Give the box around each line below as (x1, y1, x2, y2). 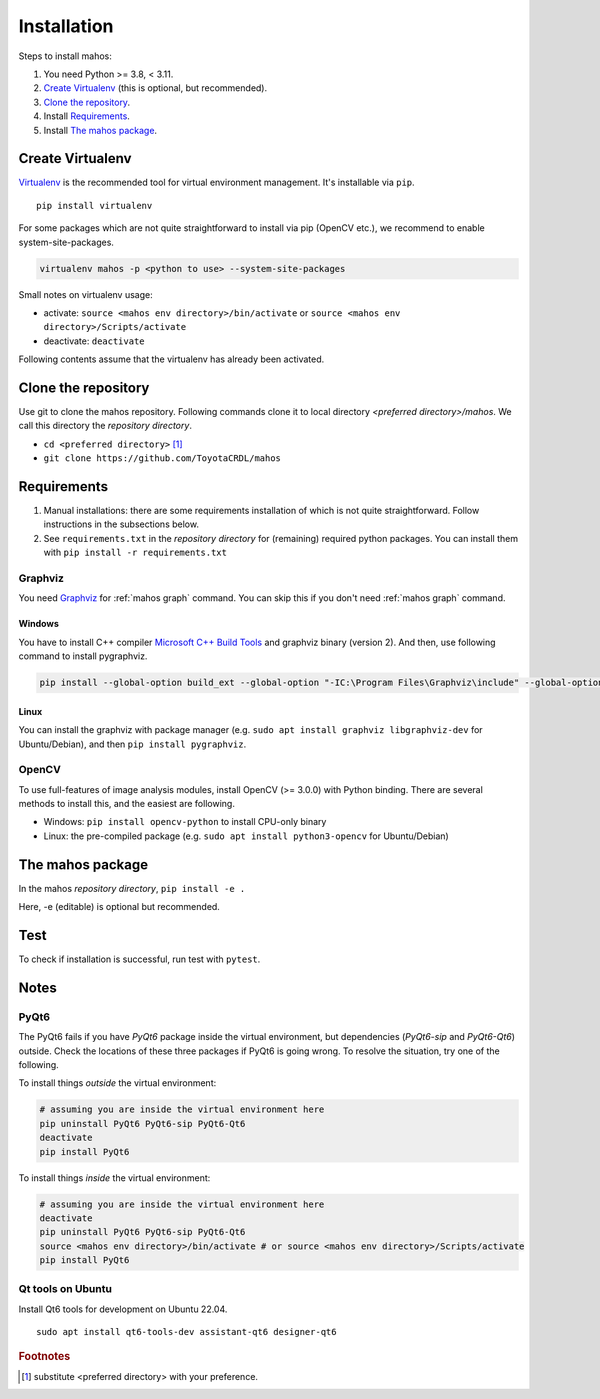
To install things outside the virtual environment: (18, 1077, 217, 1089)
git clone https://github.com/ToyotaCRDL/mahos (43, 453, 282, 464)
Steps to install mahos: (18, 50, 112, 62)
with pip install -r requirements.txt (43, 546, 227, 559)
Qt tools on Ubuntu (18, 1282, 112, 1296)
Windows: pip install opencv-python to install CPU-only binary (43, 816, 327, 828)
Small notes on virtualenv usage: (18, 288, 154, 300)
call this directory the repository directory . (18, 420, 192, 432)
